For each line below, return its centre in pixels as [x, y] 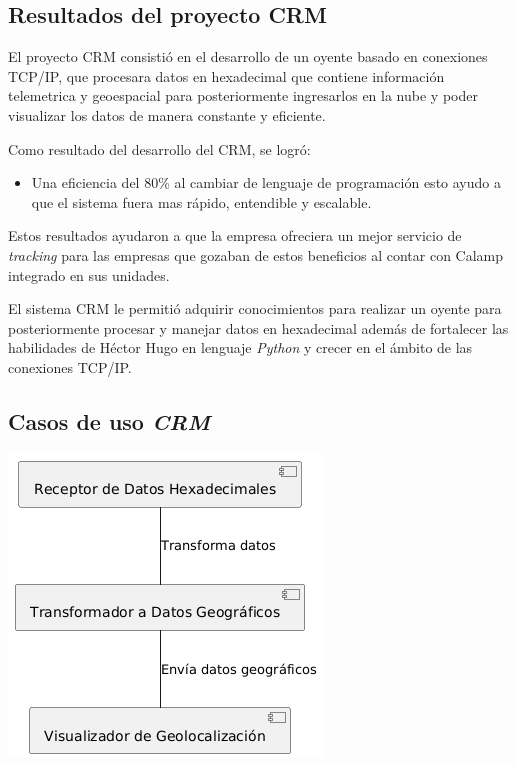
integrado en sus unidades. [89, 274]
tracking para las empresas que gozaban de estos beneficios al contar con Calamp [256, 254]
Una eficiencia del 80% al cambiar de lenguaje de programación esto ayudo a [266, 182]
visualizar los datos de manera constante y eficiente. [167, 114]
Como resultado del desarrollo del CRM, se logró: [159, 148]
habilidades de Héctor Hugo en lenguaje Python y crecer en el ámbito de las [240, 347]
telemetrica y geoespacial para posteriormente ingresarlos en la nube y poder [243, 95]
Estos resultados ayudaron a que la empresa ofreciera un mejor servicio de [235, 235]
